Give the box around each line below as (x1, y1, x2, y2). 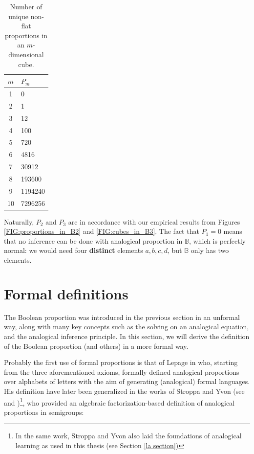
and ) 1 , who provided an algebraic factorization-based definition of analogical (4, 396, 234, 408)
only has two (190, 245, 229, 255)
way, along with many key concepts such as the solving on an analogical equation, (4, 321, 249, 332)
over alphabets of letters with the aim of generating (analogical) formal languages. (4, 376, 250, 386)
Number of (10, 1, 42, 11)
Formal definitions (4, 283, 128, 303)
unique (8, 11, 28, 21)
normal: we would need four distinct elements (4, 245, 143, 255)
